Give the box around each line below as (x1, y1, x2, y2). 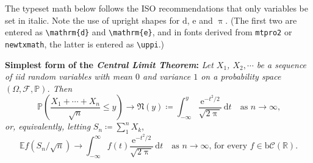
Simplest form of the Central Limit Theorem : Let (5, 58, 214, 71)
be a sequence (256, 58, 307, 71)
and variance (143, 70, 191, 83)
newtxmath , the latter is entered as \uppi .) (5, 37, 165, 50)
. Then (47, 81, 73, 94)
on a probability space (201, 70, 281, 83)
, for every (209, 142, 248, 151)
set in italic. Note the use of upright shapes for (5, 13, 180, 26)
